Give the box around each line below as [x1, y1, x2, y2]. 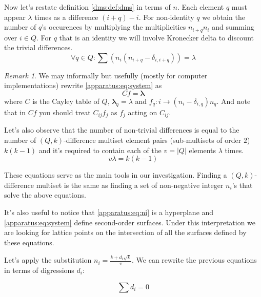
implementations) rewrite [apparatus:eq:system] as [4, 80, 162, 91]
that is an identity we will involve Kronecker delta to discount [59, 32, 254, 43]
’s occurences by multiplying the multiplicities [42, 22, 186, 32]
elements [189, 144, 216, 155]
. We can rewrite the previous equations [132, 254, 257, 265]
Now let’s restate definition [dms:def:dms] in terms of [4, 2, 171, 12]
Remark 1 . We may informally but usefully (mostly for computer [4, 70, 208, 80]
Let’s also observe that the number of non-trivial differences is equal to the [4, 124, 239, 135]
